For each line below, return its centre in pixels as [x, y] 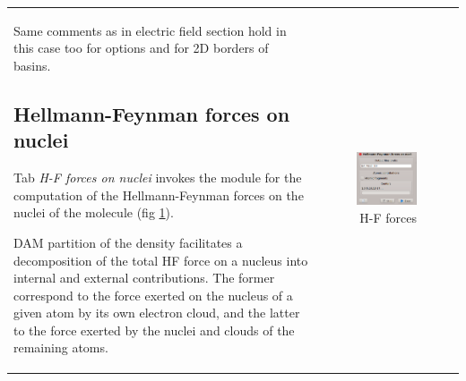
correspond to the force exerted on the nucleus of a [153, 295]
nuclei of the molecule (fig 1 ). [94, 212]
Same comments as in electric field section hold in [150, 30]
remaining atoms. [61, 347]
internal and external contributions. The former [144, 278]
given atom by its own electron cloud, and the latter [157, 313]
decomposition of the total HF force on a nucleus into [161, 260]
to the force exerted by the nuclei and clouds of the [154, 330]
